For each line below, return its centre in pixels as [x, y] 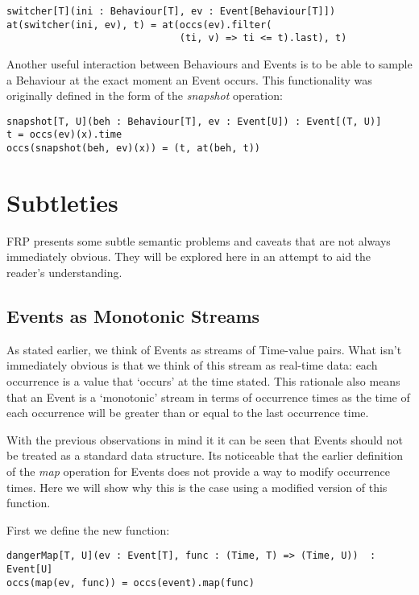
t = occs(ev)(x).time [64, 135]
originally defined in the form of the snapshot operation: [145, 95]
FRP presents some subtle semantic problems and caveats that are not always [199, 240]
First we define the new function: [88, 529]
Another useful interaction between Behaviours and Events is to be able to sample [209, 63]
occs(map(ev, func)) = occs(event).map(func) [131, 583]
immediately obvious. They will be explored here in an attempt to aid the [189, 256]
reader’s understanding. [64, 273]
